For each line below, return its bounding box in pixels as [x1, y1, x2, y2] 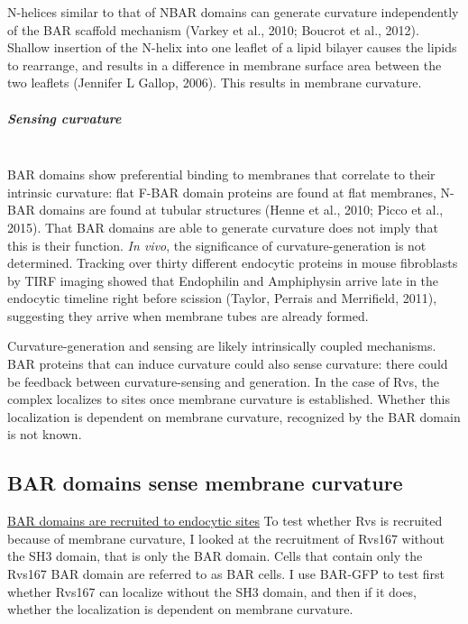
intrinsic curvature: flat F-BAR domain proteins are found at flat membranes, [7, 182, 436, 201]
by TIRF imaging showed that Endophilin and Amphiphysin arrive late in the [7, 271, 439, 289]
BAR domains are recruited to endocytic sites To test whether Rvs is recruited [7, 511, 443, 530]
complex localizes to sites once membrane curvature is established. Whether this [7, 390, 451, 408]
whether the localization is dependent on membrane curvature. [7, 600, 353, 619]
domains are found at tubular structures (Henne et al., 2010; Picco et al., [39, 200, 444, 219]
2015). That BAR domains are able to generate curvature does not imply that [7, 217, 438, 236]
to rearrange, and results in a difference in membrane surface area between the [7, 55, 442, 74]
